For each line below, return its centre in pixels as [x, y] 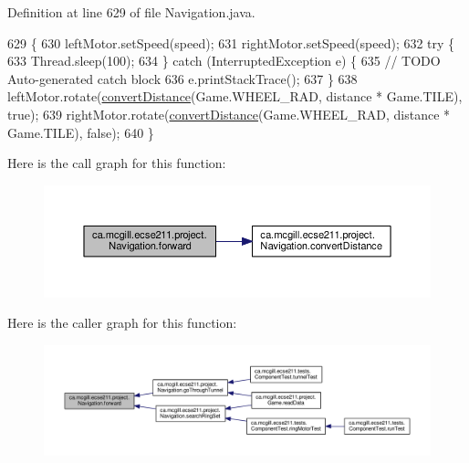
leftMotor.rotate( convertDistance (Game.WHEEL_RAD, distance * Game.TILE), [235, 96]
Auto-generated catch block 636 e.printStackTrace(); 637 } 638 [182, 78]
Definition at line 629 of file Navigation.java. [131, 12]
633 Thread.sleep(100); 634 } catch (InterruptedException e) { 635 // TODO [224, 61]
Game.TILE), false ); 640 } [81, 132]
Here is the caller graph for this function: [122, 323]
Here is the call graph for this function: [117, 163]
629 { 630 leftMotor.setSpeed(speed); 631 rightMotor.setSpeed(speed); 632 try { [231, 42]
